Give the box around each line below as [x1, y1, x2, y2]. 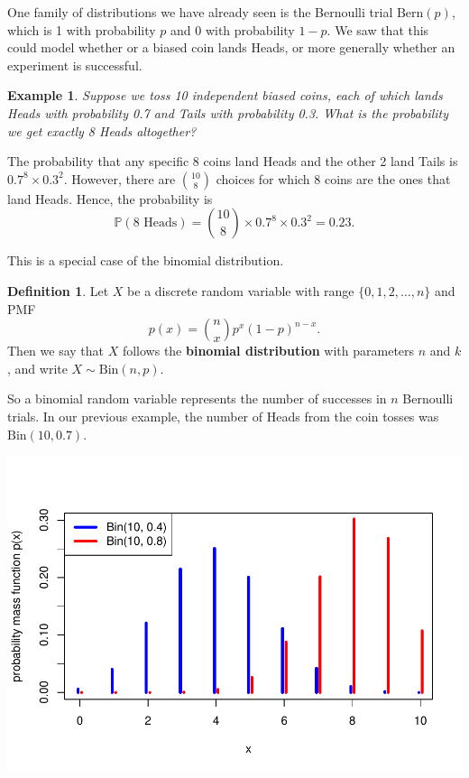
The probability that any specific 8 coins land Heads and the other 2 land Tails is [7, 152, 458, 171]
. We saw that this [326, 20, 429, 39]
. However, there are [63, 169, 176, 188]
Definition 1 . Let [7, 281, 109, 300]
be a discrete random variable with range [127, 281, 354, 300]
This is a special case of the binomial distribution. [7, 251, 284, 270]
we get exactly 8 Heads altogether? [7, 121, 197, 140]
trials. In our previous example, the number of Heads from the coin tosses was [7, 406, 439, 425]
